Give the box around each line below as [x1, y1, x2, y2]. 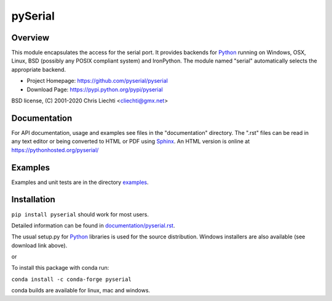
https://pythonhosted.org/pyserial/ [11, 146, 99, 153]
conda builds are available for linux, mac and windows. [11, 287, 151, 294]
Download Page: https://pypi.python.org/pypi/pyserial [26, 86, 163, 93]
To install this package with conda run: [11, 264, 109, 272]
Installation [11, 194, 55, 205]
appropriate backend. [11, 66, 66, 73]
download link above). [11, 242, 68, 249]
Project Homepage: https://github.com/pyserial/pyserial [26, 77, 168, 85]
